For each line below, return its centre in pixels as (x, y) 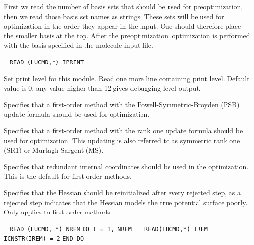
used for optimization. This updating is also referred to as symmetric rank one (122, 140)
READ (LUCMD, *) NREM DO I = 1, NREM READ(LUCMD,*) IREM (109, 229)
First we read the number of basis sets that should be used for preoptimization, (124, 6)
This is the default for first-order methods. (68, 176)
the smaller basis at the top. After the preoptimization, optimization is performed (127, 35)
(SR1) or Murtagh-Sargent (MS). (54, 150)
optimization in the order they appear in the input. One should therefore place (123, 26)
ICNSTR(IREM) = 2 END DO (44, 239)
